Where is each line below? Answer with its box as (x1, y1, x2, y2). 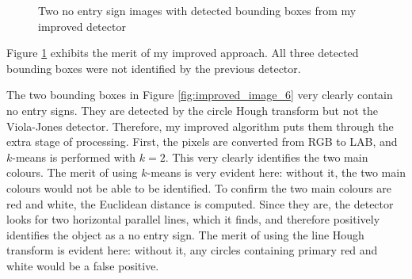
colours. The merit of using (6, 164, 138, 181)
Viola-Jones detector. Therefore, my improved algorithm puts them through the (6, 117, 394, 134)
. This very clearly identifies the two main (165, 148, 368, 165)
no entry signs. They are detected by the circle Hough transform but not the (6, 101, 379, 118)
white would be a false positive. (6, 257, 159, 273)
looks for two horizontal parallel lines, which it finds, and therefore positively (6, 211, 380, 227)
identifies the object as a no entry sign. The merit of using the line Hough (6, 226, 364, 243)
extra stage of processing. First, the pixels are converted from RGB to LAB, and (6, 133, 398, 150)
